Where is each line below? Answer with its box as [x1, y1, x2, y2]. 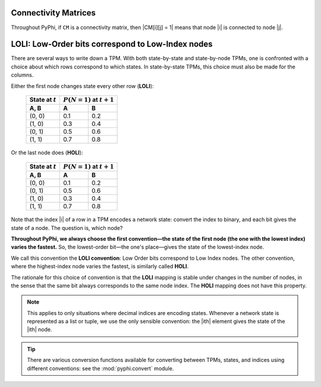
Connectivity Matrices [11, 8, 96, 18]
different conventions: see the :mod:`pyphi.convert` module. [27, 364, 174, 372]
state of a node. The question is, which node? [11, 224, 123, 231]
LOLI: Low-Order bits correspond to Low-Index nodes [11, 39, 213, 49]
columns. [11, 71, 34, 78]
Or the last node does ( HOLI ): [11, 149, 83, 156]
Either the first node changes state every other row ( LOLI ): [11, 82, 154, 89]
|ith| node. [27, 326, 52, 333]
